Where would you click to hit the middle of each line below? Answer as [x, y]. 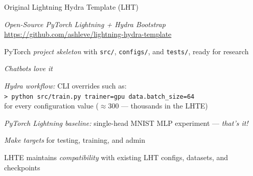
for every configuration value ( [51, 106]
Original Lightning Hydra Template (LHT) [72, 7]
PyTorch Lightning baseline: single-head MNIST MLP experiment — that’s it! [126, 123]
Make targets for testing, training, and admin [75, 140]
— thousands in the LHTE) [165, 106]
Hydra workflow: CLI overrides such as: [65, 86]
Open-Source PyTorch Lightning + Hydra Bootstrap [85, 24]
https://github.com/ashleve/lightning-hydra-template [88, 34]
